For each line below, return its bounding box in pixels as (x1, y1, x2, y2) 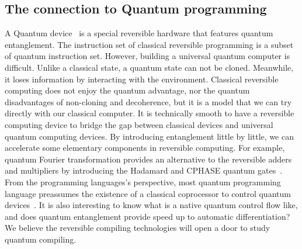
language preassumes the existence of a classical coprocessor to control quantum (5, 187, 291, 199)
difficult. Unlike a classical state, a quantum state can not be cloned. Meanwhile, (5, 61, 294, 73)
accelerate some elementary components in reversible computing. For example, (5, 141, 285, 154)
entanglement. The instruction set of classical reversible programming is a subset (5, 38, 294, 50)
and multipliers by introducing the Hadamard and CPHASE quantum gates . (5, 164, 283, 177)
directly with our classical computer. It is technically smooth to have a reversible (5, 107, 294, 119)
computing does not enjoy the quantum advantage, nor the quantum (5, 84, 250, 96)
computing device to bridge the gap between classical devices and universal (5, 118, 273, 130)
